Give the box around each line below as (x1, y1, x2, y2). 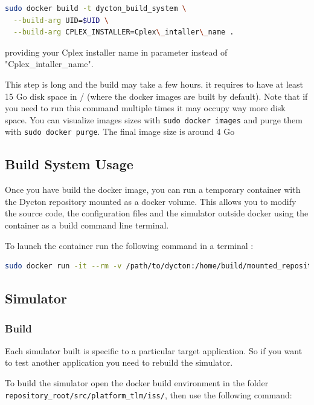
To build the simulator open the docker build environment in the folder (5, 377, 269, 389)
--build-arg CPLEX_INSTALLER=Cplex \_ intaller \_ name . (13, 28, 234, 37)
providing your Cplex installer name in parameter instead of (5, 45, 228, 58)
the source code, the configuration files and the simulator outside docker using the (5, 207, 309, 219)
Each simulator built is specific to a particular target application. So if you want (5, 344, 303, 357)
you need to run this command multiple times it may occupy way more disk (5, 102, 286, 114)
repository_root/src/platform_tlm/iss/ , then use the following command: (5, 388, 292, 401)
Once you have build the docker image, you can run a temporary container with (5, 183, 301, 196)
